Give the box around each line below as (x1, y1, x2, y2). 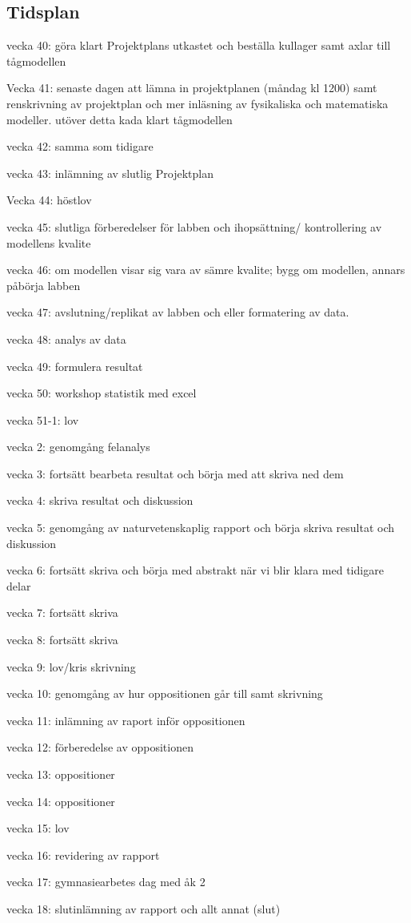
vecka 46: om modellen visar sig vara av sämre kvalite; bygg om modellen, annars (6, 261, 405, 278)
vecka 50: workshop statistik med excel (6, 385, 197, 401)
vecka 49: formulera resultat (6, 357, 143, 374)
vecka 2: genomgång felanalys (6, 438, 150, 455)
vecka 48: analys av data (6, 330, 126, 347)
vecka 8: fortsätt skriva (6, 631, 118, 648)
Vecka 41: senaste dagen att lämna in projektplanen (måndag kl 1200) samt (6, 79, 377, 96)
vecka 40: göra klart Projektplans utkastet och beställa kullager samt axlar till (6, 37, 391, 54)
